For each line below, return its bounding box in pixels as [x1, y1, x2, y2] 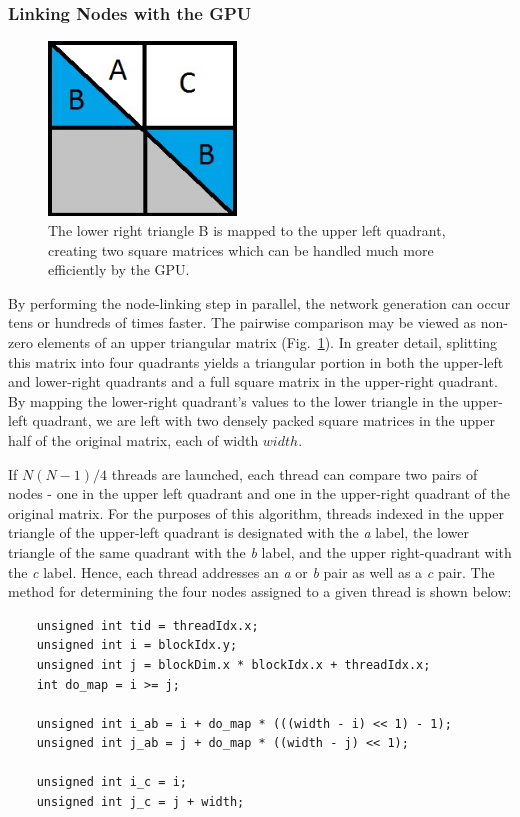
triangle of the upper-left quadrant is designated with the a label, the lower [8, 522, 469, 543]
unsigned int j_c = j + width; [36, 795, 245, 810]
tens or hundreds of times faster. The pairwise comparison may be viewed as [8, 312, 477, 333]
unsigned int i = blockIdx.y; [36, 638, 238, 653]
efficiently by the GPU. [48, 259, 190, 280]
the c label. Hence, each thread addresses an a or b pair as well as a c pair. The [8, 561, 495, 582]
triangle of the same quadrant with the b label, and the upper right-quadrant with [8, 541, 512, 562]
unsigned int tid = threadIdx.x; [36, 618, 259, 633]
